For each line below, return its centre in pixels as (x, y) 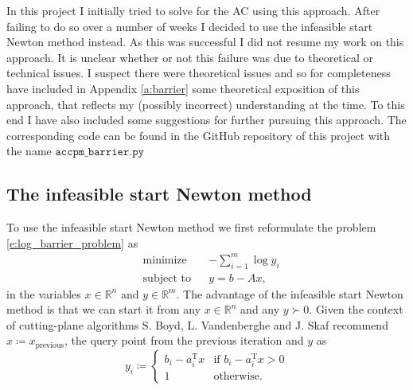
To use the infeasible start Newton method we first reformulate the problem (191, 227)
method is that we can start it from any (104, 309)
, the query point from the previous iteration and (184, 340)
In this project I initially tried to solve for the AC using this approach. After (193, 10)
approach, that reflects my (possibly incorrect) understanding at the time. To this (206, 104)
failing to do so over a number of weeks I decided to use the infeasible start (190, 26)
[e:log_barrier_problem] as (72, 242)
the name (29, 151)
